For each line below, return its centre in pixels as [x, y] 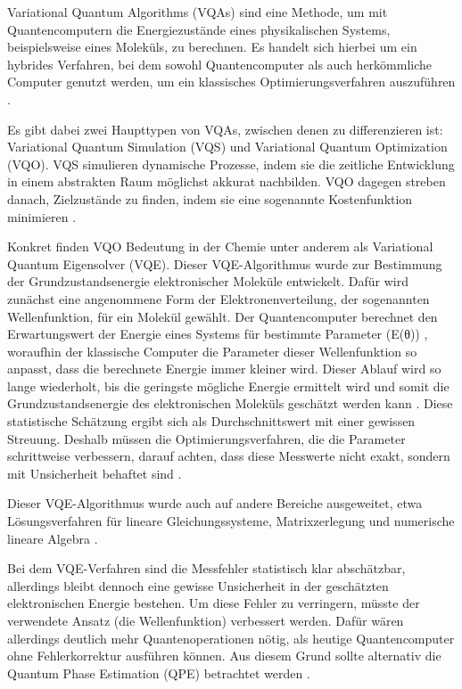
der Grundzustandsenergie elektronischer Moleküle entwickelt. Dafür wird [208, 281]
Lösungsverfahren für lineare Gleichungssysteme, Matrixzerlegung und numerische [231, 521]
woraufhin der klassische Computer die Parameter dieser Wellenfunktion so [212, 351]
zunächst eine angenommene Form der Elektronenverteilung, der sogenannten [219, 298]
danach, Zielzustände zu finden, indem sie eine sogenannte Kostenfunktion [210, 198]
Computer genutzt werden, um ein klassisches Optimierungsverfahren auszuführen [231, 82]
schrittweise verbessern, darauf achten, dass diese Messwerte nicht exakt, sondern [229, 456]
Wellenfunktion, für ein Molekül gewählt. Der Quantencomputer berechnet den [223, 316]
